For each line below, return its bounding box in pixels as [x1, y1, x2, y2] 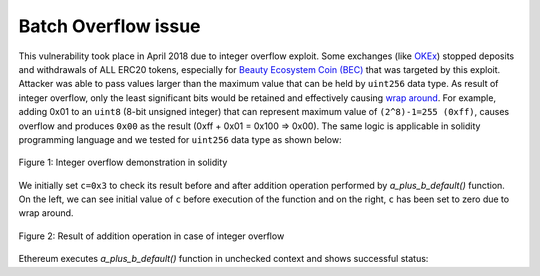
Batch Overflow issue [18, 15, 201, 37]
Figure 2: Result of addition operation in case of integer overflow [18, 230, 285, 242]
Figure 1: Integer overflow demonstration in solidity [18, 156, 228, 169]
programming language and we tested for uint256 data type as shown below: [18, 133, 342, 145]
